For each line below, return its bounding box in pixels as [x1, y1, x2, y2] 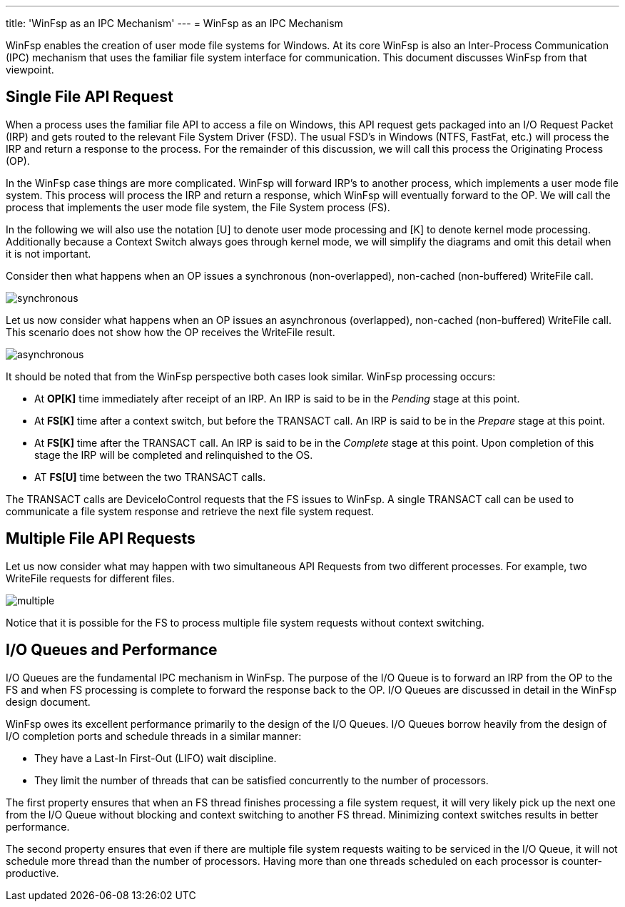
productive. [6, 866, 59, 879]
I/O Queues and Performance [6, 641, 218, 659]
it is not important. [6, 247, 91, 260]
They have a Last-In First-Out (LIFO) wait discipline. [34, 751, 277, 764]
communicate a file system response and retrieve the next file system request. [6, 505, 375, 517]
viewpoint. [6, 64, 54, 76]
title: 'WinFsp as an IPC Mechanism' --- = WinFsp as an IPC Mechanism [6, 17, 343, 29]
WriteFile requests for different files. [6, 572, 175, 584]
